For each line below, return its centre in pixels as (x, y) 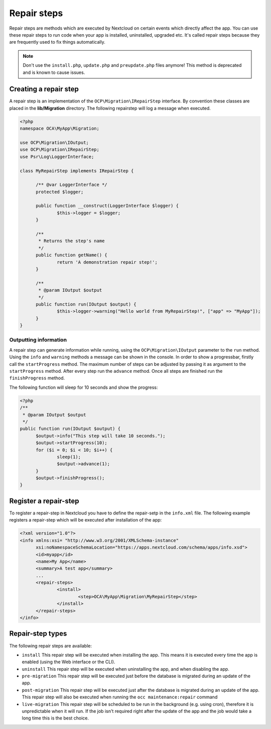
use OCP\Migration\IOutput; (54, 142)
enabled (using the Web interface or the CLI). (69, 662)
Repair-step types (38, 634)
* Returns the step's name (72, 241)
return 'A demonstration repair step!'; (107, 262)
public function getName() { (72, 255)
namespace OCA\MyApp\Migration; (60, 129)
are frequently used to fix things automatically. (57, 42)
